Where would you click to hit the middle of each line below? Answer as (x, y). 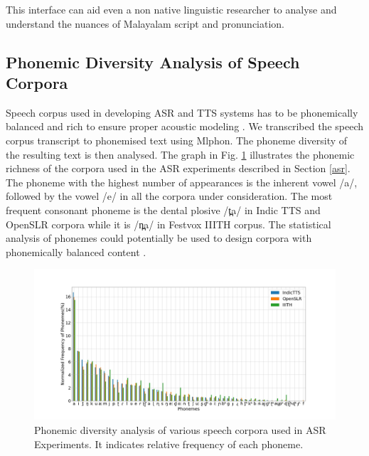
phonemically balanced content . (76, 251)
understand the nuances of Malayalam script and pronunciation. (145, 23)
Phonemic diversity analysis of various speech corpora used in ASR (180, 429)
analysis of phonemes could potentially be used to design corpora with (159, 238)
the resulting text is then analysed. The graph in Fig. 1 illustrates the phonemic (180, 154)
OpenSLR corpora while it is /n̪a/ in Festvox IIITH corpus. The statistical (169, 224)
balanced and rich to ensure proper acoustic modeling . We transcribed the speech (184, 126)
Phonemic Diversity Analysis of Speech (153, 62)
